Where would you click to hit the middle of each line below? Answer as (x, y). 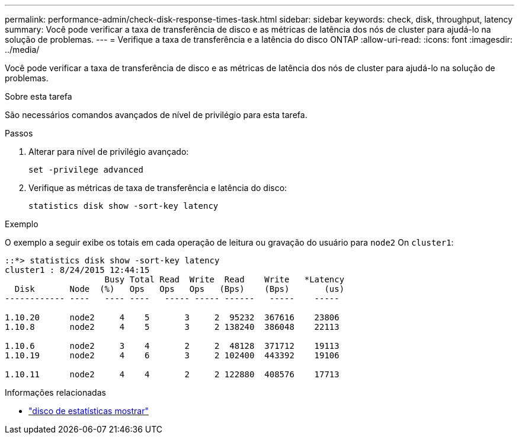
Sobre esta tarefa (39, 96)
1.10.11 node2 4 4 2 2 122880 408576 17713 (172, 374)
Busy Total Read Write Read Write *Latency (225, 279)
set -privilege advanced (86, 170)
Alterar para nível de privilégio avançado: (109, 152)
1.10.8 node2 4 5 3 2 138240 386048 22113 (172, 327)
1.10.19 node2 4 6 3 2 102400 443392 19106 (172, 355)
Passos (19, 133)
